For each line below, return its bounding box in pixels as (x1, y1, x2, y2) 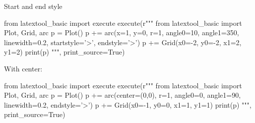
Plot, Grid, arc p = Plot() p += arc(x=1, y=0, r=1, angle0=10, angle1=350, (4, 27, 239, 38)
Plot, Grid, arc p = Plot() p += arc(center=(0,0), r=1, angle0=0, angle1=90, (4, 90, 241, 100)
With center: (4, 63, 43, 73)
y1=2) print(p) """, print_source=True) (4, 47, 125, 57)
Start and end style (4, 1, 63, 11)
